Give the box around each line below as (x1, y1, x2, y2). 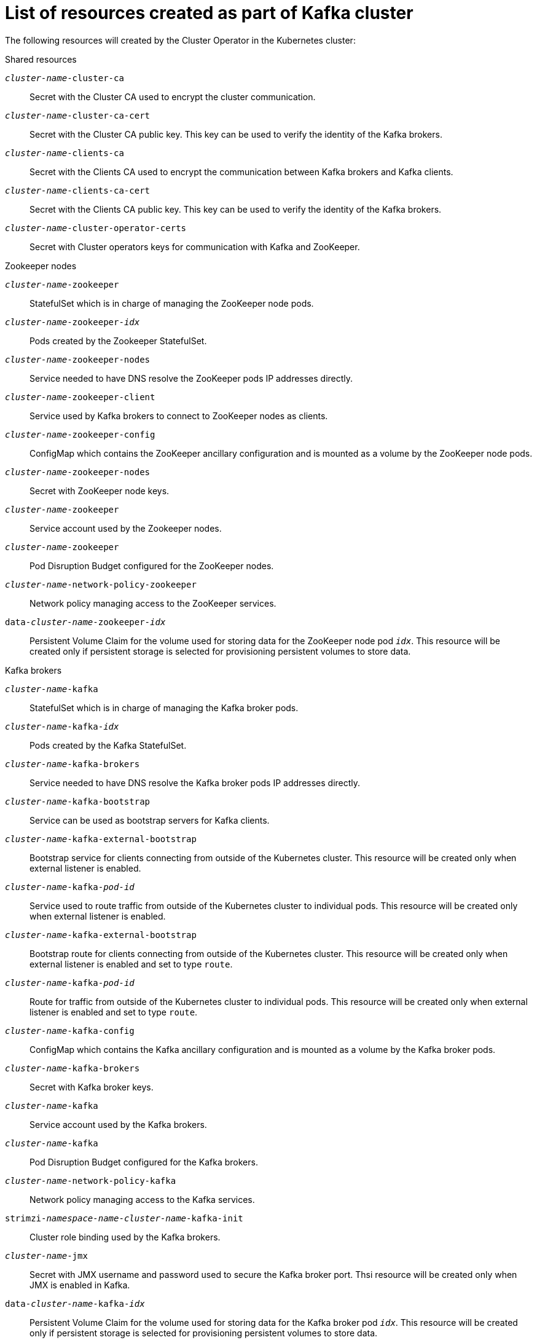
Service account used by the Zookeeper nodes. (29, 522, 222, 534)
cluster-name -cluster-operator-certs (5, 223, 187, 233)
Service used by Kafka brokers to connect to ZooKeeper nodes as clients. (29, 410, 328, 421)
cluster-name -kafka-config (5, 1025, 135, 1036)
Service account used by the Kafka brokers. (29, 1119, 207, 1130)
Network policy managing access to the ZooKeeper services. (29, 597, 276, 609)
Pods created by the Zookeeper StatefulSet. (29, 335, 207, 346)
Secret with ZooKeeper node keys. (29, 485, 170, 496)
